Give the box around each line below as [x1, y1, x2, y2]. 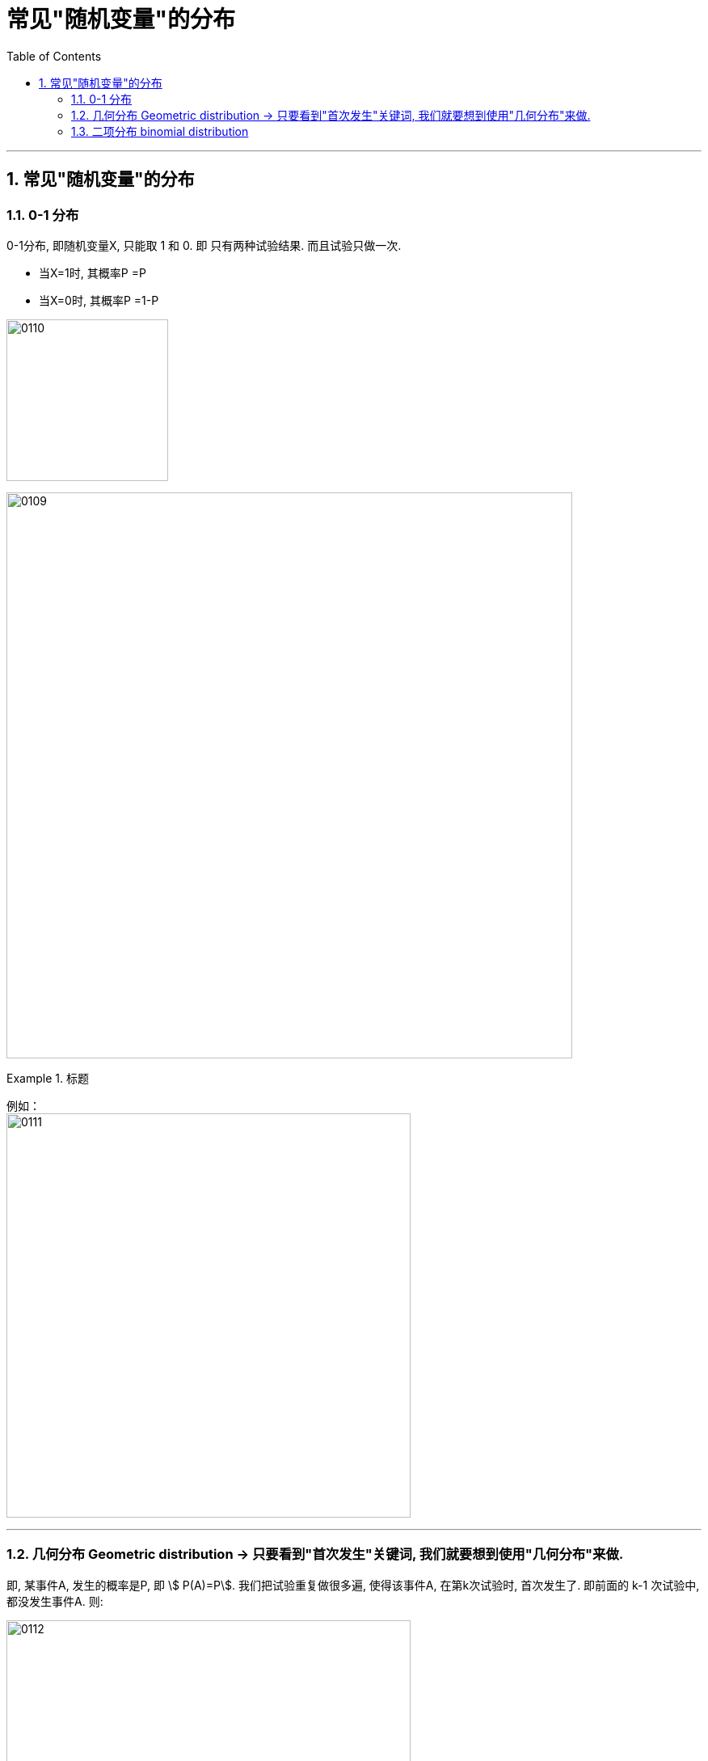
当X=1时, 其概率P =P [39, 265, 146, 280]
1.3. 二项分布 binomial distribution [71, 124, 249, 138]
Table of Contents [6, 49, 102, 63]
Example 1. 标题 [6, 1071, 89, 1085]
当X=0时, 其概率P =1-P [39, 293, 159, 307]
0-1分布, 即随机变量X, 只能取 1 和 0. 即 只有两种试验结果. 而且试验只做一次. [6, 238, 402, 252]
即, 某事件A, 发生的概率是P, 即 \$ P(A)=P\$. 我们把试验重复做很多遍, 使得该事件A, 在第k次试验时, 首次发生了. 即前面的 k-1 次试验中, [6, 1577, 700, 1592]
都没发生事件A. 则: [6, 1594, 103, 1608]
